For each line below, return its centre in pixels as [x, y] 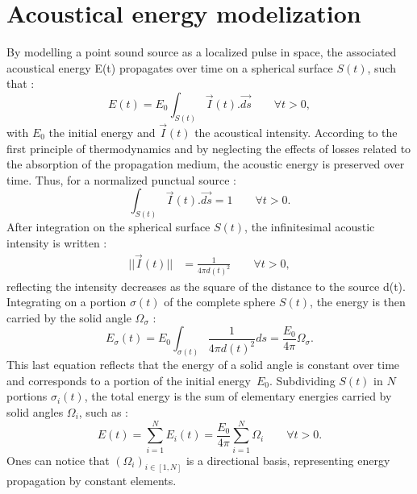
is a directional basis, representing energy [288, 460]
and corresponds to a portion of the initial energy [129, 380]
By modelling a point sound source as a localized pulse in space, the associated [202, 52]
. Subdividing [302, 380]
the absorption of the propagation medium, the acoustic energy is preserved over [206, 164]
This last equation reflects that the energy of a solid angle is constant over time [203, 365]
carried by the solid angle [69, 317]
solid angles [35, 411]
